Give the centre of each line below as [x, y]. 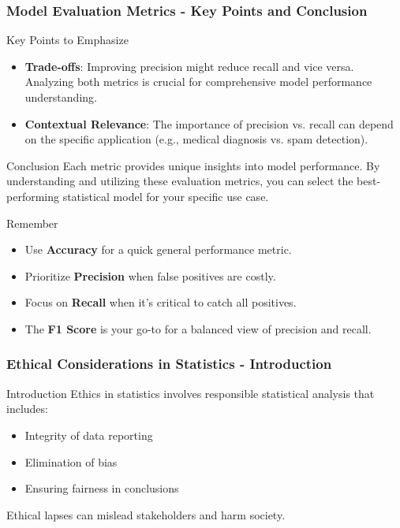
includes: [27, 409]
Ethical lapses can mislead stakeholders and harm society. [146, 514]
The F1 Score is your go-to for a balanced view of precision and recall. [198, 328]
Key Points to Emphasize [67, 40]
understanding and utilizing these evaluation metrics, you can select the [180, 181]
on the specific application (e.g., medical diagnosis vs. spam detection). [196, 139]
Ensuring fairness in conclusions [102, 488]
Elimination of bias [71, 461]
